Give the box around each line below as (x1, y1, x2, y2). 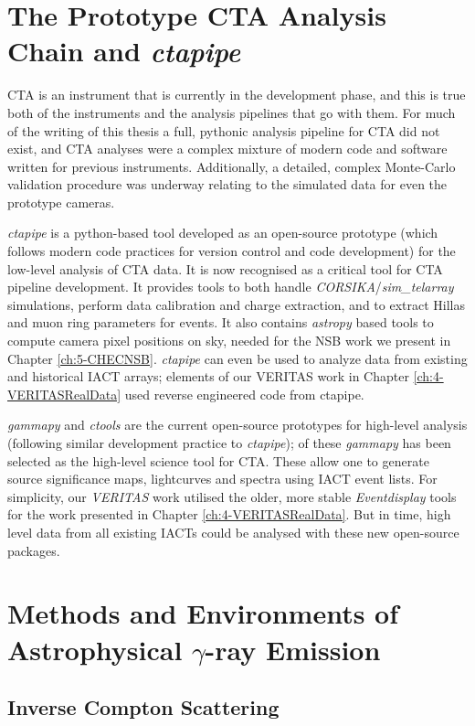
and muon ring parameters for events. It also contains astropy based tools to (7, 313, 434, 332)
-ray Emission (205, 630, 381, 667)
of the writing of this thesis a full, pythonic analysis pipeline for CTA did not (7, 121, 440, 140)
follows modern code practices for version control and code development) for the (7, 241, 456, 261)
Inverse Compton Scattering (7, 693, 280, 721)
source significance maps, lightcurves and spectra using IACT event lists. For (7, 469, 438, 488)
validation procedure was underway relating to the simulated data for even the (7, 175, 448, 194)
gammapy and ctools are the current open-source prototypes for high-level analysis (7, 415, 468, 434)
